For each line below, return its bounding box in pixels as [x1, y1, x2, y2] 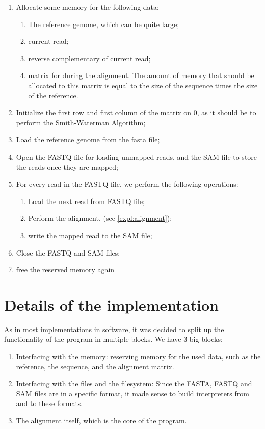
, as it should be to [197, 107, 256, 118]
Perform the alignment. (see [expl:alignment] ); [28, 213, 172, 223]
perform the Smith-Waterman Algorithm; [16, 117, 146, 128]
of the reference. [28, 90, 78, 100]
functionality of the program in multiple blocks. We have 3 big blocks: [4, 334, 223, 344]
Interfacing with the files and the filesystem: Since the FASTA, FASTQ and [16, 378, 252, 389]
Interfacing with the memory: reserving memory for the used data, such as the [16, 351, 261, 361]
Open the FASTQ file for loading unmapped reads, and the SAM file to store [16, 151, 257, 162]
